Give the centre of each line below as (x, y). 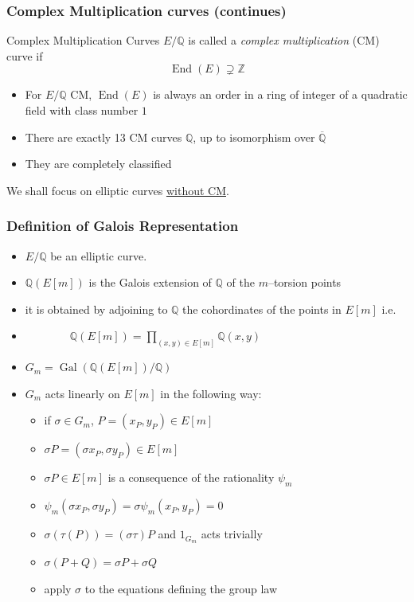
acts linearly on (82, 393)
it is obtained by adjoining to (96, 309)
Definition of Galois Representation (123, 226)
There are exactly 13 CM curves (103, 137)
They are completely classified (98, 164)
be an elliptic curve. (99, 255)
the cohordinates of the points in (262, 309)
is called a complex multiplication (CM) (284, 40)
